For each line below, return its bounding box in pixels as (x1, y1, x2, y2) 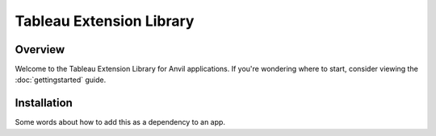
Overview (15, 43, 65, 56)
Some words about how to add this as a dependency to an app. (15, 117, 226, 127)
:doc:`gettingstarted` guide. (15, 75, 107, 84)
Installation (15, 97, 73, 110)
